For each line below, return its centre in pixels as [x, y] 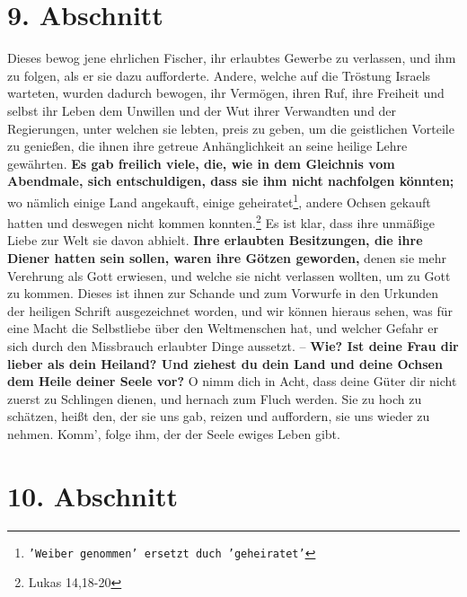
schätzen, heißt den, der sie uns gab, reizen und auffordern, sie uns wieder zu [219, 416]
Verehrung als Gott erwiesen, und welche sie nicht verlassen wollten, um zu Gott [229, 275]
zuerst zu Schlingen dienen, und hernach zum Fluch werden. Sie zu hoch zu [215, 398]
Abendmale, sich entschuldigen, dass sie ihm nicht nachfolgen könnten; [231, 181]
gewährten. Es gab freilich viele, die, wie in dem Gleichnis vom [201, 163]
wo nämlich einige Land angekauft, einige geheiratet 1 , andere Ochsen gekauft [219, 200]
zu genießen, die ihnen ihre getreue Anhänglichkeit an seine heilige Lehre [207, 146]
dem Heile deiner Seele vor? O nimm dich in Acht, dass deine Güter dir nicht [232, 381]
